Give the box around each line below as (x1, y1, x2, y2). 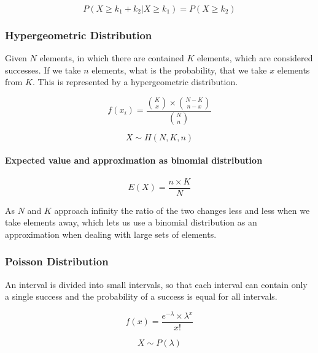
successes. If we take (5, 63, 81, 76)
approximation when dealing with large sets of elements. (5, 227, 217, 240)
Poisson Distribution (5, 254, 109, 269)
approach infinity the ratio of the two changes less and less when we (54, 203, 310, 216)
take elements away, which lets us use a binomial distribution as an (5, 216, 257, 229)
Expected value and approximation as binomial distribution (5, 154, 263, 167)
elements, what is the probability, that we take (91, 63, 267, 76)
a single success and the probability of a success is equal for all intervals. (5, 290, 277, 303)
